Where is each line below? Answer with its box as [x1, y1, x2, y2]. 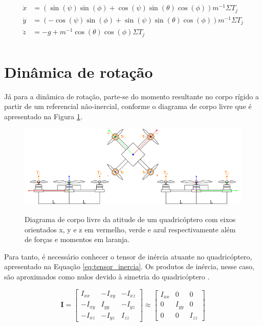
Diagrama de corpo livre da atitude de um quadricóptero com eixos [25, 214, 236, 224]
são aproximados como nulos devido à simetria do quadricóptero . [4, 271, 210, 281]
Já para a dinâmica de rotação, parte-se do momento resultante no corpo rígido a [4, 91, 259, 101]
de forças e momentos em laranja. [25, 234, 130, 245]
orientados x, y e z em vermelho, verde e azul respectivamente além [25, 224, 236, 234]
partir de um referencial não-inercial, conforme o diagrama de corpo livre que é [4, 101, 252, 112]
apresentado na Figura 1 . [4, 111, 82, 122]
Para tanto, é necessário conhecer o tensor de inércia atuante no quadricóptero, [4, 251, 252, 262]
